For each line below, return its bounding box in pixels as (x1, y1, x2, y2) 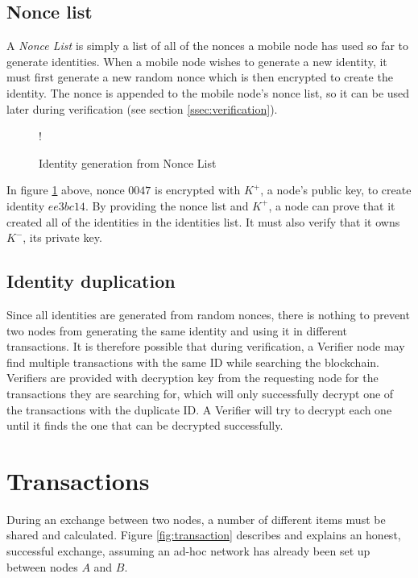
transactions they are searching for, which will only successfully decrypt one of (6, 385, 394, 401)
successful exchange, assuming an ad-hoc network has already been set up (6, 543, 370, 559)
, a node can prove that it (268, 197, 395, 214)
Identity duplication (6, 268, 176, 293)
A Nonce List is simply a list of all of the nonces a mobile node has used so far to (6, 37, 409, 54)
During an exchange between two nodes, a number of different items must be (6, 510, 386, 527)
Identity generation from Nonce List (39, 154, 217, 171)
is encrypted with (154, 181, 241, 198)
